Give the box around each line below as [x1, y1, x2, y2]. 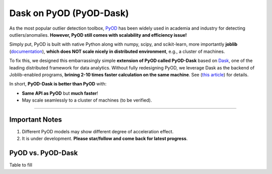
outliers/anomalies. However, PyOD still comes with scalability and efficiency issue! [9, 32, 187, 38]
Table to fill [9, 162, 33, 168]
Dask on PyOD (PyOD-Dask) [9, 8, 129, 19]
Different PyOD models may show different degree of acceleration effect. [22, 128, 174, 134]
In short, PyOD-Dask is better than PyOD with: [9, 81, 107, 87]
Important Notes [9, 115, 62, 124]
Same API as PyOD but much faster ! [22, 90, 98, 96]
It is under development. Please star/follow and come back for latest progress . [22, 136, 188, 142]
